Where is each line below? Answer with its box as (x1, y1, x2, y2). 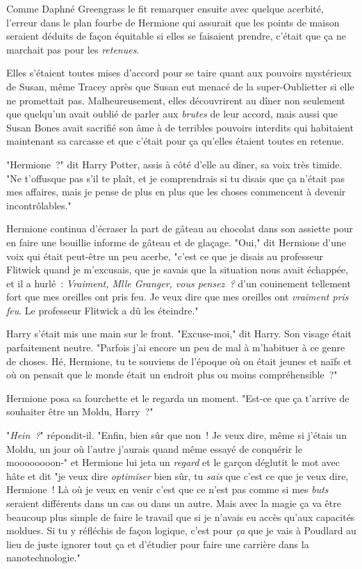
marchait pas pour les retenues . (6, 42, 140, 56)
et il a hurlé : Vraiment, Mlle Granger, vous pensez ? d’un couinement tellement (6, 275, 351, 290)
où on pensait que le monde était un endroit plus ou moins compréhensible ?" (6, 367, 338, 382)
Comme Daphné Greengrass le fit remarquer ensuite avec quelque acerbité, (6, 1, 324, 15)
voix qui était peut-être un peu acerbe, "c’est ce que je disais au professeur (6, 248, 324, 263)
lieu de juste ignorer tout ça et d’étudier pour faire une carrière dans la (6, 536, 309, 551)
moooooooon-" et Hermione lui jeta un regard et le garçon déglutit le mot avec (6, 455, 340, 470)
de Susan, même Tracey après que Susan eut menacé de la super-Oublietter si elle (6, 79, 354, 93)
